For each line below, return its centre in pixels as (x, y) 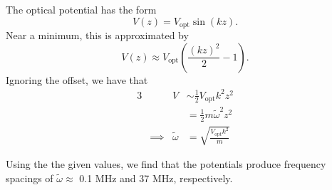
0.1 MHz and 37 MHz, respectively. (156, 178)
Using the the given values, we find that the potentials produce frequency (166, 164)
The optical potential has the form (81, 9)
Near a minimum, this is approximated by (97, 35)
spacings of (30, 178)
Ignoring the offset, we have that (77, 79)
